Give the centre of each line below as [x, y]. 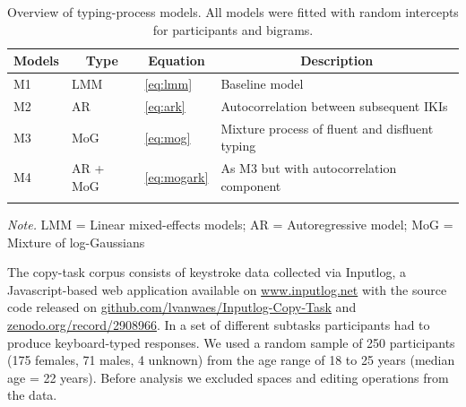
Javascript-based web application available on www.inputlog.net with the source [227, 289]
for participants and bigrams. [233, 29]
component [251, 185]
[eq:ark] [165, 105]
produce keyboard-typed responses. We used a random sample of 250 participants [231, 342]
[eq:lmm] [168, 84]
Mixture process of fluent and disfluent [327, 128]
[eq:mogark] [177, 176]
